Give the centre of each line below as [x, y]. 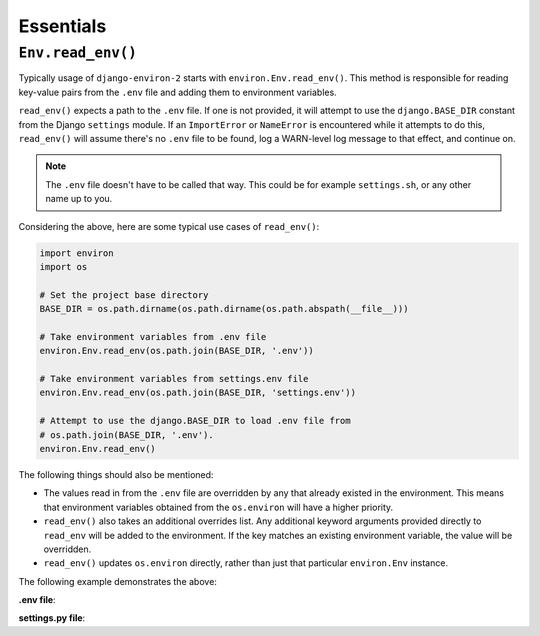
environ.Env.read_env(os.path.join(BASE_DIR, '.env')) [176, 351]
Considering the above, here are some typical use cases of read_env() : [169, 226]
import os [63, 266]
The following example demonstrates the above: [117, 581]
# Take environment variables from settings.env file [174, 379]
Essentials [62, 26]
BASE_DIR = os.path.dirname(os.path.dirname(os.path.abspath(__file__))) [224, 309]
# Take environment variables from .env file [153, 336]
